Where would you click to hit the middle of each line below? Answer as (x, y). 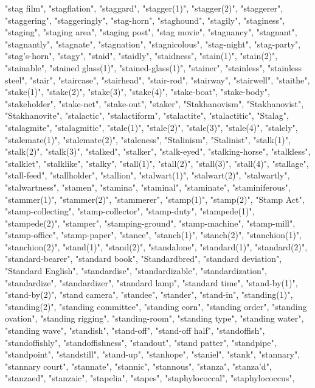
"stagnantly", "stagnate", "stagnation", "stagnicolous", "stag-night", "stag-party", (153, 44)
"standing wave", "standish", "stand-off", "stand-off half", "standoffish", (135, 330)
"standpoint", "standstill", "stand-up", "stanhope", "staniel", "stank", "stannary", (153, 354)
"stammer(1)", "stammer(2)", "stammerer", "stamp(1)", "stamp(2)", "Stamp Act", (155, 199)
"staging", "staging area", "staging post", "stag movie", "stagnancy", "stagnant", (151, 32)
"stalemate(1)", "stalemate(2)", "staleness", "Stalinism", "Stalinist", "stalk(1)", (148, 139)
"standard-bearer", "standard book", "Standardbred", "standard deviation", (144, 259)
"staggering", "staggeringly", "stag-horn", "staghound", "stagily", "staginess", (145, 20)
